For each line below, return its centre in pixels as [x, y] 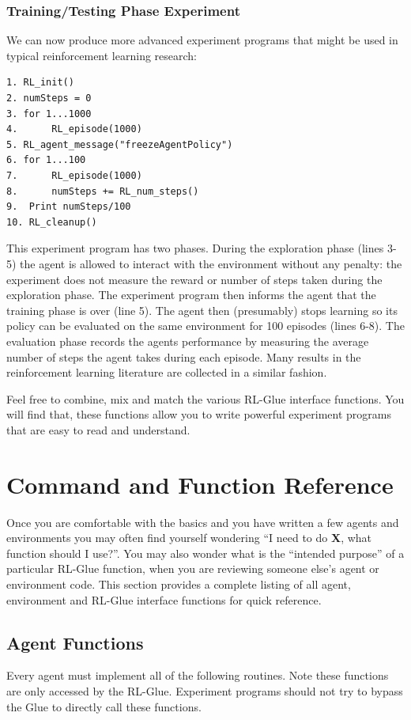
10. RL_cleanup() [52, 222]
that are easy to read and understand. [98, 429]
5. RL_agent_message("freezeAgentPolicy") [120, 144]
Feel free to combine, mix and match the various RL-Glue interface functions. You [205, 398]
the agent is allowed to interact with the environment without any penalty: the [211, 263]
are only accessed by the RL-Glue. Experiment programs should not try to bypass [205, 690]
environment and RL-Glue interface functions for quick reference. [164, 599]
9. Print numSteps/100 [69, 207]
